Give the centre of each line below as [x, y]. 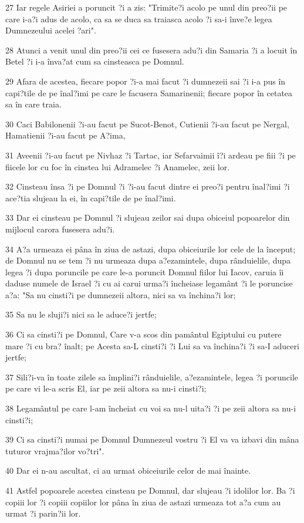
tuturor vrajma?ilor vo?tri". [55, 451]
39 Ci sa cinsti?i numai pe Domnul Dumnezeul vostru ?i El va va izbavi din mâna [152, 439]
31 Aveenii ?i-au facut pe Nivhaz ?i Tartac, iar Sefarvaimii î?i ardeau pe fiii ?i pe [151, 155]
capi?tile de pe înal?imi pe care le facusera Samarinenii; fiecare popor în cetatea [149, 92]
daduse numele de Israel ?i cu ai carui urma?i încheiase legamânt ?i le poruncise [149, 283]
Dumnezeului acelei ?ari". [51, 30]
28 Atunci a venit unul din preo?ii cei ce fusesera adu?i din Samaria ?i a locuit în [151, 50]
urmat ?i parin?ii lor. [43, 513]
